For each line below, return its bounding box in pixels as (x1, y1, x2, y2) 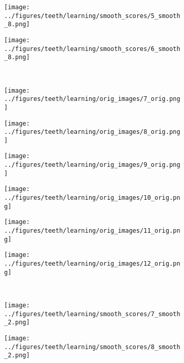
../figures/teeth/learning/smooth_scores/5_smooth (4, 12, 180, 20)
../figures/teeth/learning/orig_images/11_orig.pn (4, 227, 180, 235)
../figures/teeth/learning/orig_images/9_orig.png (4, 161, 180, 169)
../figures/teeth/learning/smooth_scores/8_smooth (4, 343, 180, 351)
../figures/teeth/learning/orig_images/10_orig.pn (4, 194, 180, 202)
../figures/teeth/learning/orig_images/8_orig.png (4, 128, 180, 136)
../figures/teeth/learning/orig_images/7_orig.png (4, 95, 180, 103)
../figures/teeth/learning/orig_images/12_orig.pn (4, 260, 180, 268)
